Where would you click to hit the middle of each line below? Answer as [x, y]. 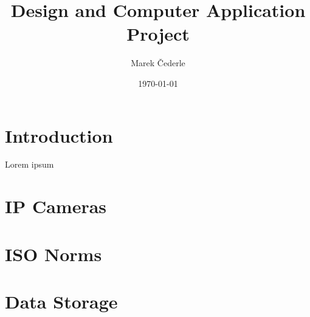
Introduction [59, 135]
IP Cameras [56, 206]
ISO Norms [53, 254]
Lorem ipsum [29, 164]
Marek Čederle [158, 63]
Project [158, 34]
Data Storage [61, 301]
